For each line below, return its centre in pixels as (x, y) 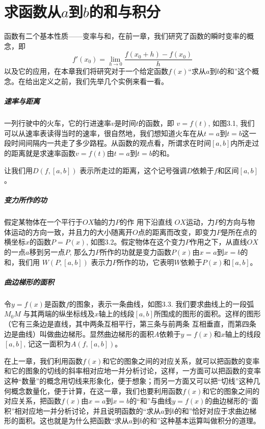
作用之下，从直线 (218, 242)
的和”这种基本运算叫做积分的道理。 (202, 421)
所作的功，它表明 (145, 262)
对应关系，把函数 (33, 401)
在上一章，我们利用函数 (43, 360)
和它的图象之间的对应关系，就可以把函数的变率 (181, 360)
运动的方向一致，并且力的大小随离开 (72, 232)
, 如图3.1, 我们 (231, 123)
